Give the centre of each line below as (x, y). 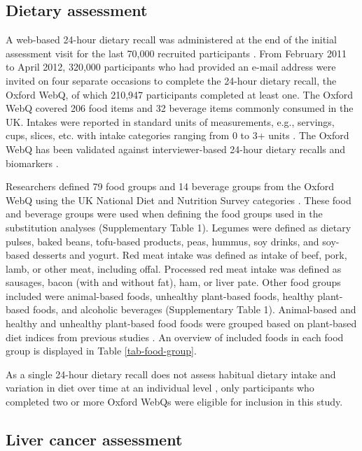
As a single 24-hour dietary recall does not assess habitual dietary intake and (171, 374)
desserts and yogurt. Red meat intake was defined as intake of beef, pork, (190, 255)
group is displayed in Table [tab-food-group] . (101, 351)
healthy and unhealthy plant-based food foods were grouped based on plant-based (181, 323)
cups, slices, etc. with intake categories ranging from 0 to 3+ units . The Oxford (177, 135)
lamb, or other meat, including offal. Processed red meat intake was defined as (174, 268)
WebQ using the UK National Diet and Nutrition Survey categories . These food (179, 200)
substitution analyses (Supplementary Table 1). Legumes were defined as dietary (179, 227)
